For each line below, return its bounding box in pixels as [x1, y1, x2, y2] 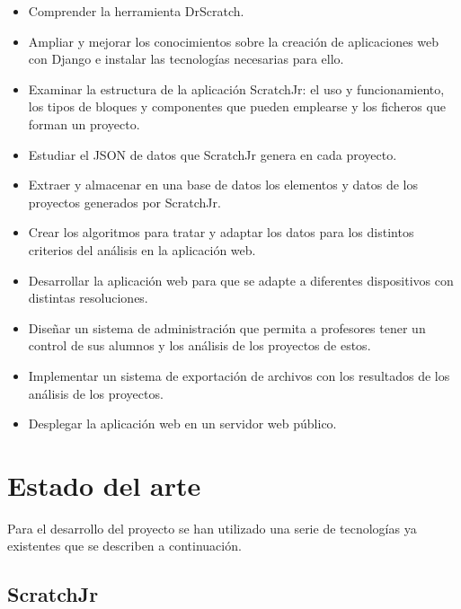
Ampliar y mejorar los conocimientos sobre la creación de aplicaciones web [28, 31, 439, 50]
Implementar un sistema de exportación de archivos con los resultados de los [28, 366, 450, 384]
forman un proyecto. [28, 114, 140, 133]
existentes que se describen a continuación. [7, 536, 242, 555]
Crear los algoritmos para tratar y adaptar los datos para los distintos [28, 223, 414, 242]
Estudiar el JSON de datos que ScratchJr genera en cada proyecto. [28, 145, 397, 163]
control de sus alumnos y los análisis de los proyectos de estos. [28, 336, 371, 355]
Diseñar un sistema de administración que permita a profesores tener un [28, 318, 426, 337]
